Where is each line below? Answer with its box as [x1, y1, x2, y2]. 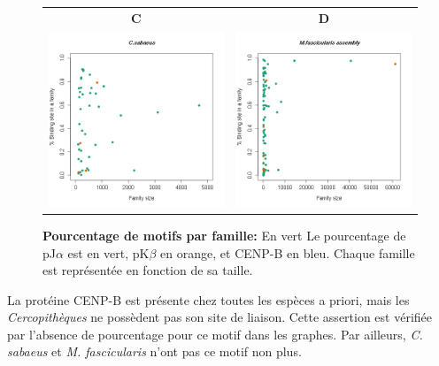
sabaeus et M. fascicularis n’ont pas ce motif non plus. [7, 342, 302, 361]
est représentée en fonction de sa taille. [42, 261, 253, 279]
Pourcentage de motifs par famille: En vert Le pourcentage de [42, 225, 406, 244]
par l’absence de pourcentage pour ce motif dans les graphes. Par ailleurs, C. [7, 324, 423, 343]
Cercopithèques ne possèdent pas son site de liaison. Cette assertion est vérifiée [7, 308, 433, 326]
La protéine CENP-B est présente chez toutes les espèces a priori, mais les [7, 290, 410, 309]
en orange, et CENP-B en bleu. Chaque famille [160, 243, 415, 262]
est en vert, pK [67, 243, 150, 262]
